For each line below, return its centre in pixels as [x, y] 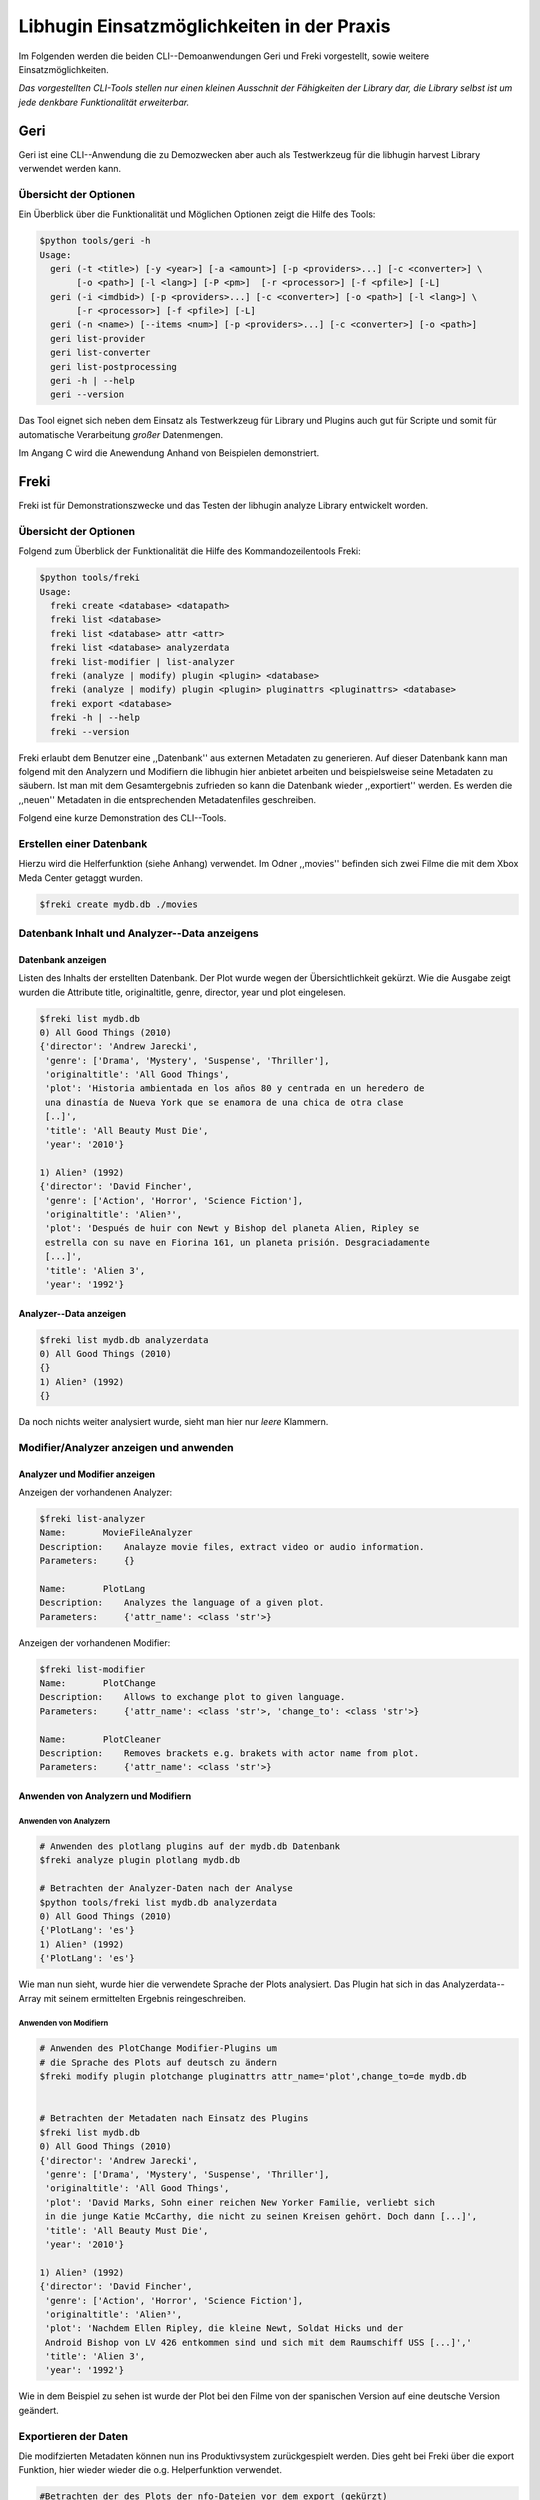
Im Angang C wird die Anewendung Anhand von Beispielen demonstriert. [169, 453]
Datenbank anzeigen [62, 959]
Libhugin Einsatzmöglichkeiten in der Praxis [204, 26]
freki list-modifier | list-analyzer [142, 661]
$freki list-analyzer [92, 1518]
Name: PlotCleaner [100, 1739]
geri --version [87, 394]
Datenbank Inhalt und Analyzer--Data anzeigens [138, 933]
